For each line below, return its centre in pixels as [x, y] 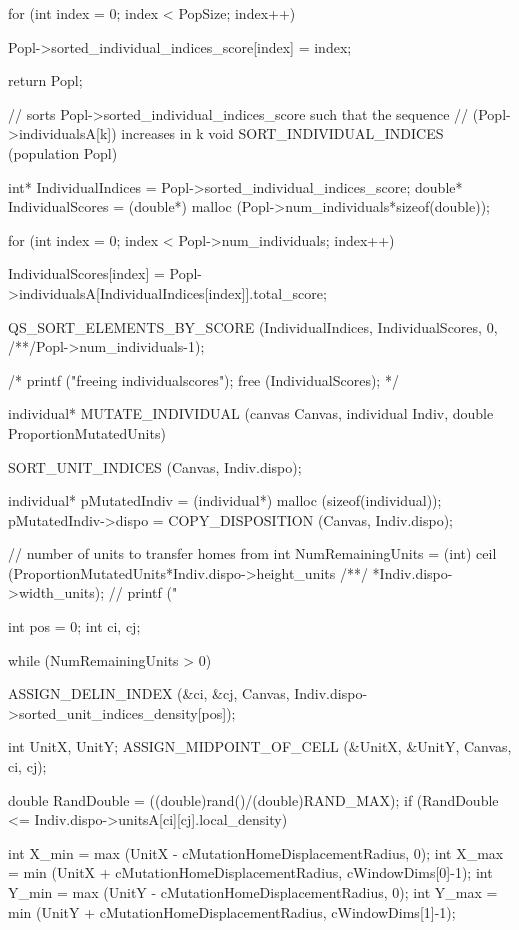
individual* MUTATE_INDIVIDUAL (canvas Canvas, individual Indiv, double [251, 413]
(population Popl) [63, 152]
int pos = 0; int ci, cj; [74, 626]
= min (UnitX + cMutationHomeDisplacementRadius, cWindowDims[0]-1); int [250, 872]
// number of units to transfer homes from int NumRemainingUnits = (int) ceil [252, 553]
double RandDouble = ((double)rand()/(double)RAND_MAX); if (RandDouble [253, 799]
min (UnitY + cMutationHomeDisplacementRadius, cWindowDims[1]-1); [232, 911]
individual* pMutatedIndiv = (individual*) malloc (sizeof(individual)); [225, 500]
